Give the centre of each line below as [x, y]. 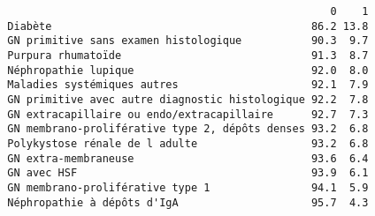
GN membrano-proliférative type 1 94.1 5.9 [188, 187]
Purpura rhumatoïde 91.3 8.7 [188, 55]
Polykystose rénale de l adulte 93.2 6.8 [188, 143]
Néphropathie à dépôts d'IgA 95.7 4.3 [188, 202]
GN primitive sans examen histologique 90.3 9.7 [188, 41]
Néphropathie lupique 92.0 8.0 [188, 70]
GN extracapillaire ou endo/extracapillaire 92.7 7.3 [188, 114]
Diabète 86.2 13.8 [188, 26]
